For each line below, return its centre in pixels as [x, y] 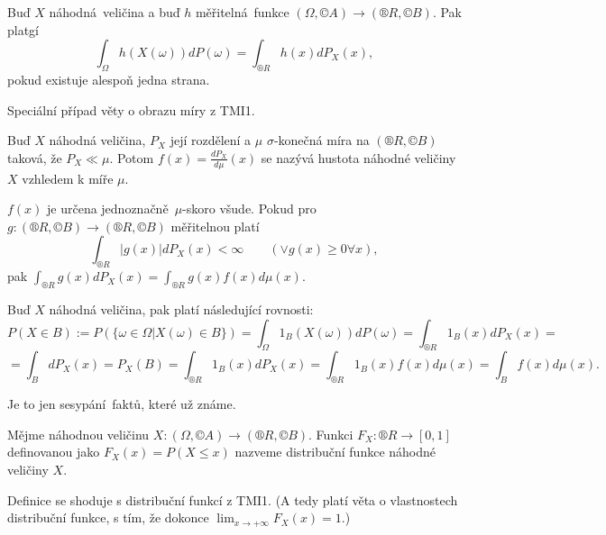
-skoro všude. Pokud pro [249, 209]
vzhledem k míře [68, 178]
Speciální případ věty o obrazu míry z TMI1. [131, 109]
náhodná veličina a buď [115, 12]
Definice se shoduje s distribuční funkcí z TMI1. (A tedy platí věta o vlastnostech [233, 499]
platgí [23, 29]
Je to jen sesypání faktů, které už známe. [122, 404]
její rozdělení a [211, 140]
